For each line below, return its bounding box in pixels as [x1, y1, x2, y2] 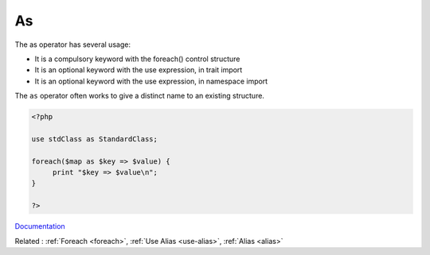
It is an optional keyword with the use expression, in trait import [34, 65, 243, 75]
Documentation [14, 222, 65, 231]
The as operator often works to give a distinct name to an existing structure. [14, 91, 264, 101]
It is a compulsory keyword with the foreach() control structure [34, 54, 240, 64]
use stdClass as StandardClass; [31, 134, 158, 143]
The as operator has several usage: [14, 40, 131, 49]
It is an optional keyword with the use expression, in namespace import [34, 76, 268, 86]
